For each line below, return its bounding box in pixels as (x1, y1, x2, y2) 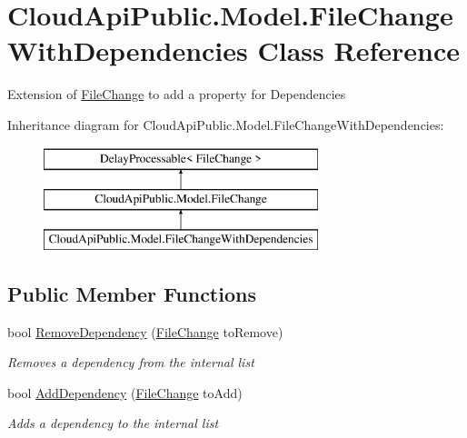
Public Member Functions (7, 279, 256, 307)
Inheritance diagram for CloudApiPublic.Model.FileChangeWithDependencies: (7, 114, 444, 134)
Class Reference (257, 32, 460, 69)
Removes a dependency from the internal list (7, 353, 254, 372)
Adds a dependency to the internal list (7, 413, 219, 433)
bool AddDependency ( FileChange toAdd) (7, 383, 243, 402)
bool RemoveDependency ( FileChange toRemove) (7, 322, 283, 341)
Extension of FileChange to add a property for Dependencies (7, 85, 346, 104)
